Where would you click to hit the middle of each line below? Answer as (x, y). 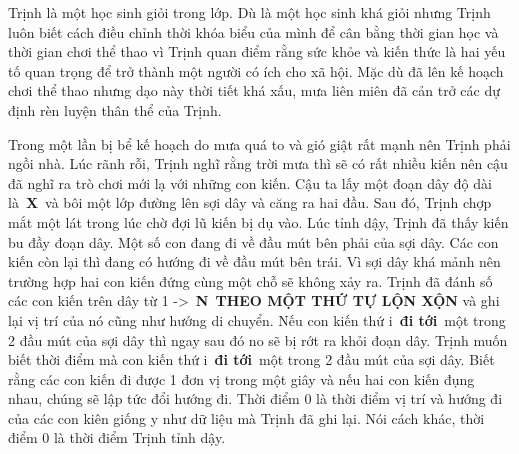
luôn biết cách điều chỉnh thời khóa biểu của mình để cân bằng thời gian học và (253, 31)
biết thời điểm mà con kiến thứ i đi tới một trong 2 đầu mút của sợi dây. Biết (251, 359)
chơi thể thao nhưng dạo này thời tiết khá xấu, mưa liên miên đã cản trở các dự (254, 90)
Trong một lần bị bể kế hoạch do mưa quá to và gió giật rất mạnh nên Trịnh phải (259, 143)
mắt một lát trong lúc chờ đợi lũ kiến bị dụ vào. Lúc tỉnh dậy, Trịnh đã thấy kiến (258, 221)
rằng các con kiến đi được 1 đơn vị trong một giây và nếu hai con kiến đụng (241, 378)
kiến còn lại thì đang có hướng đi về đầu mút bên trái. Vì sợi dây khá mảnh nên (254, 261)
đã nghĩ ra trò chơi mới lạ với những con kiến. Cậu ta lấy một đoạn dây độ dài (250, 182)
